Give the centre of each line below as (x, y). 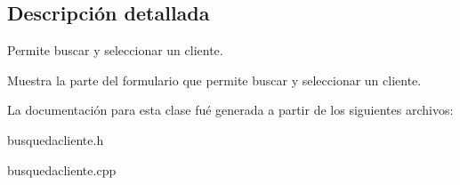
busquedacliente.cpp (62, 169)
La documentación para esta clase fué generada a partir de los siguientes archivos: (230, 110)
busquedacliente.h (56, 139)
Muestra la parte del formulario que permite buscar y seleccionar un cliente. (214, 80)
